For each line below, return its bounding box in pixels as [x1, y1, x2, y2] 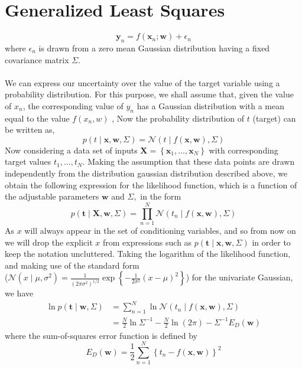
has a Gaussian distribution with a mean [137, 99, 284, 112]
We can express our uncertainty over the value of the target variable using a [5, 76, 280, 89]
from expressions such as [102, 236, 192, 248]
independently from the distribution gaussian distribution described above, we [5, 167, 288, 179]
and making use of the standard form [5, 259, 139, 271]
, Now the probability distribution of [112, 112, 245, 124]
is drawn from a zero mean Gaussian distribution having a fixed [38, 41, 270, 54]
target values [5, 155, 51, 168]
